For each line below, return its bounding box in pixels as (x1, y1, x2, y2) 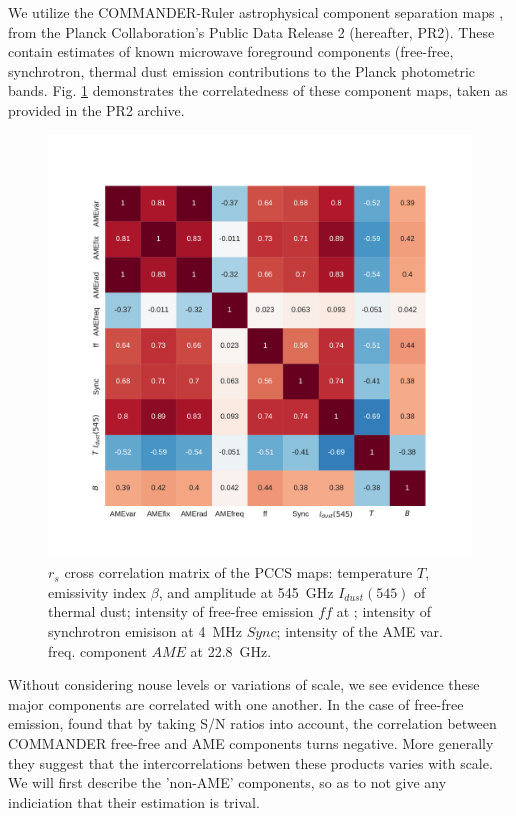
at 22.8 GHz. (190, 640, 272, 661)
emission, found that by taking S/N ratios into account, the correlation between (8, 713, 497, 734)
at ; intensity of (336, 601, 431, 622)
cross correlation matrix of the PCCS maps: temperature (64, 562, 413, 583)
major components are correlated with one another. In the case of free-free (8, 693, 464, 714)
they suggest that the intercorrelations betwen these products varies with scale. (8, 752, 493, 773)
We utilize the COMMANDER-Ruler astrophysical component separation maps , (8, 2, 504, 22)
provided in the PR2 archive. (8, 99, 185, 120)
